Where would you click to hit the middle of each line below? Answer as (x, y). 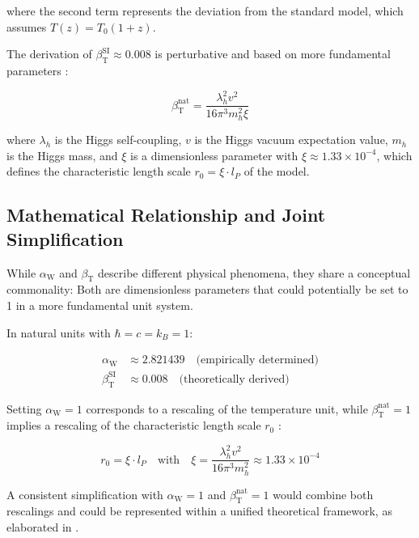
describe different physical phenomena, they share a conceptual (254, 272)
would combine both (323, 494)
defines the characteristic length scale (99, 171)
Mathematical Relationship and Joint (166, 215)
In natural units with (59, 332)
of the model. (277, 171)
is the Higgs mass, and (62, 155)
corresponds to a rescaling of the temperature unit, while (227, 408)
